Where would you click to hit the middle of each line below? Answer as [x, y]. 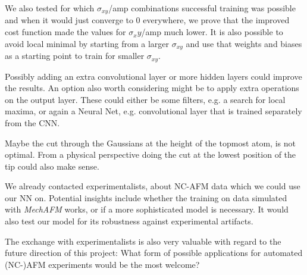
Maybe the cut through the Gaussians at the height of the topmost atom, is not [150, 143]
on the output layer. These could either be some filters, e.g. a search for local [145, 99]
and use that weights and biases [244, 43]
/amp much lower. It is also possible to [212, 32]
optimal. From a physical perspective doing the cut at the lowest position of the [151, 154]
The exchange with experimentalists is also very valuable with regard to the [143, 241]
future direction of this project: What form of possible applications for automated [154, 253]
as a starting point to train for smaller [75, 56]
